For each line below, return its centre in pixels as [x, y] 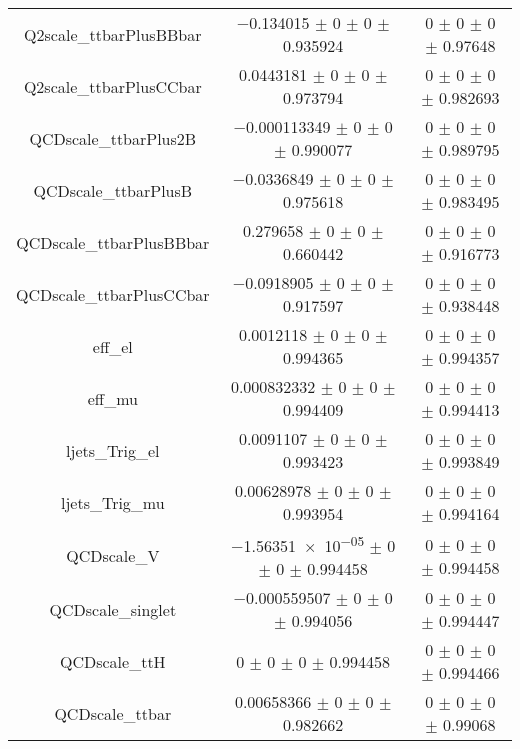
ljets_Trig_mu [112, 502]
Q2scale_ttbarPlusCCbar [112, 86]
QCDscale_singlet [113, 609]
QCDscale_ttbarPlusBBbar [113, 242]
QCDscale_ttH [112, 661]
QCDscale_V [113, 556]
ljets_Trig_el [113, 450]
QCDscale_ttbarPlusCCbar [113, 294]
